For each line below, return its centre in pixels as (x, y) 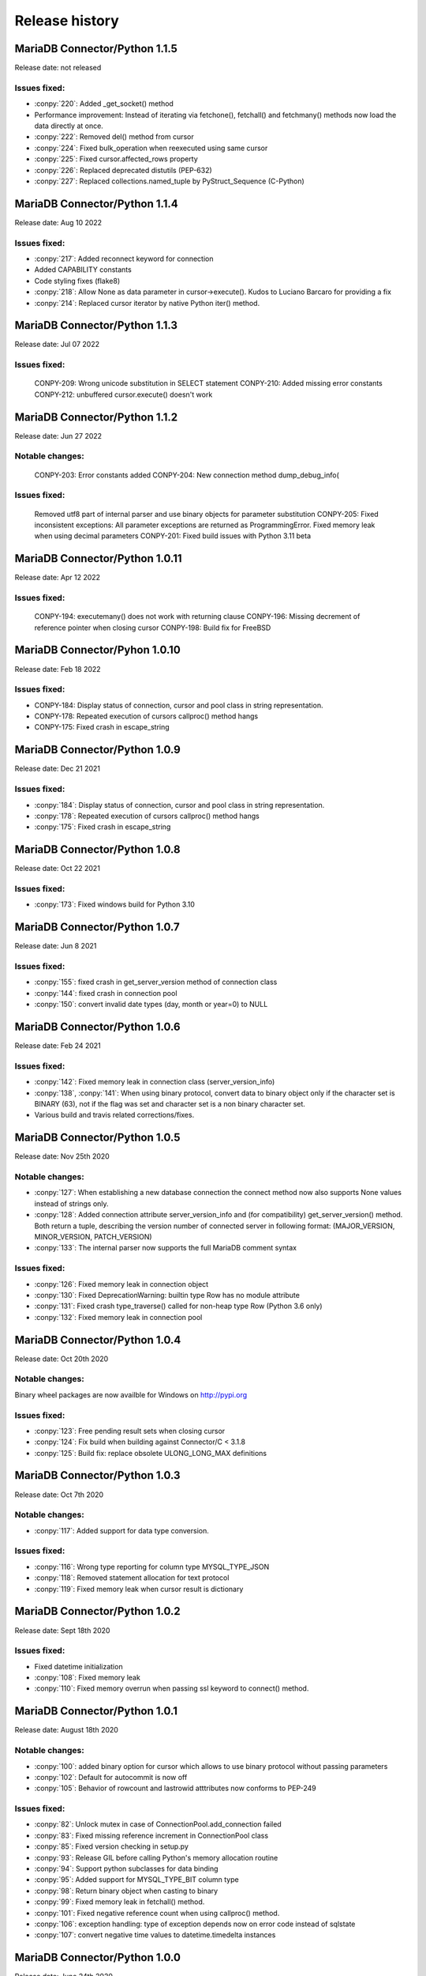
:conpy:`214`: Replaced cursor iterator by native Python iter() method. (147, 303)
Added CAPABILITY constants (83, 270)
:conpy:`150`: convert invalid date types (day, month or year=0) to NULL (151, 1005)
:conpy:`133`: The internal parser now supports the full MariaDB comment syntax (166, 1248)
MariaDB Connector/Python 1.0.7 (97, 928)
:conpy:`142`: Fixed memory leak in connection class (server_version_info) (155, 1082)
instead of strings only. (72, 1203)
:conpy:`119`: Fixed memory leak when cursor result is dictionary (139, 1589)
